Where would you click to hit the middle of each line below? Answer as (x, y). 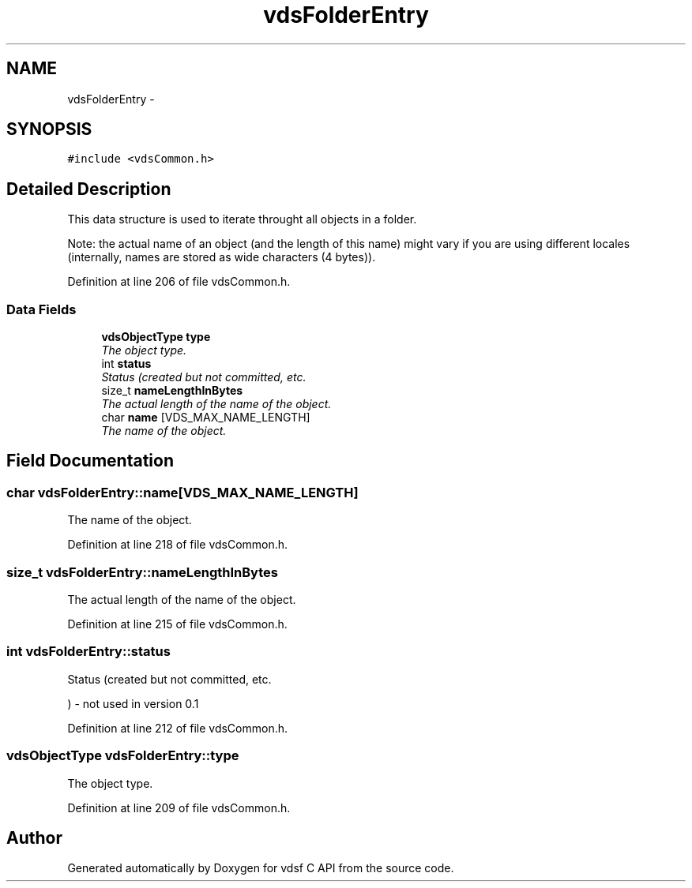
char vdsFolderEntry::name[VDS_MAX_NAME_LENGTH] (182, 492)
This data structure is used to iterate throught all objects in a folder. (242, 219)
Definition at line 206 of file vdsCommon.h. (179, 282)
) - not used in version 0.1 (133, 703)
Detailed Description (89, 189)
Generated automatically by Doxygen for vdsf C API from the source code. (261, 868)
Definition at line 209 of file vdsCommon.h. (179, 807)
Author (34, 837)
